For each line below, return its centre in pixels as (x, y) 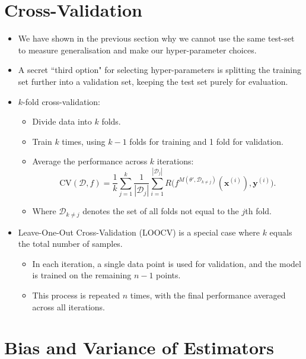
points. (168, 275)
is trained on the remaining (82, 275)
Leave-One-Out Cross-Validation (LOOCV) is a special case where (139, 232)
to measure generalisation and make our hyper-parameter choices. (137, 50)
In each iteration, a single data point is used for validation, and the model (167, 263)
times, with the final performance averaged (208, 295)
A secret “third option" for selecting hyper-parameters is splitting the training (160, 70)
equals (281, 232)
